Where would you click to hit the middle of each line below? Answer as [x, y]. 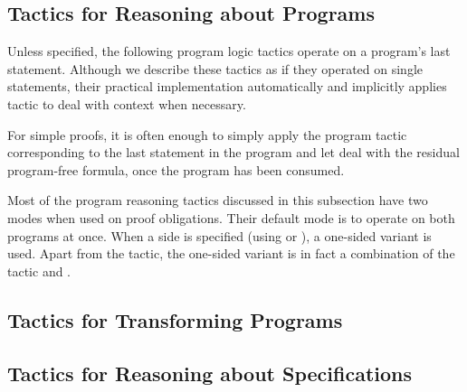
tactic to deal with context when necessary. [127, 103]
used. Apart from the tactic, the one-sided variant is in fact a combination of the [231, 253]
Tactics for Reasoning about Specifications [210, 373]
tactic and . [39, 271]
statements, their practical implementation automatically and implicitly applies [227, 86]
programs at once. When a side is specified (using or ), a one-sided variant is [219, 235]
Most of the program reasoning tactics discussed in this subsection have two [218, 200]
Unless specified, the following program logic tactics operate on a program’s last [229, 51]
